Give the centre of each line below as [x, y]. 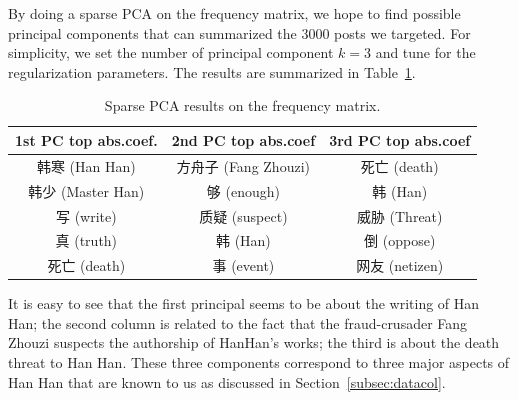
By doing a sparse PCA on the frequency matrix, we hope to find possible [234, 13]
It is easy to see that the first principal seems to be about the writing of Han [244, 303]
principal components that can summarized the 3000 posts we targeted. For [239, 32]
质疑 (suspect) [243, 215]
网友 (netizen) [400, 265]
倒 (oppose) [400, 240]
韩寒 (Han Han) [86, 165]
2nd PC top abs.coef [243, 139]
